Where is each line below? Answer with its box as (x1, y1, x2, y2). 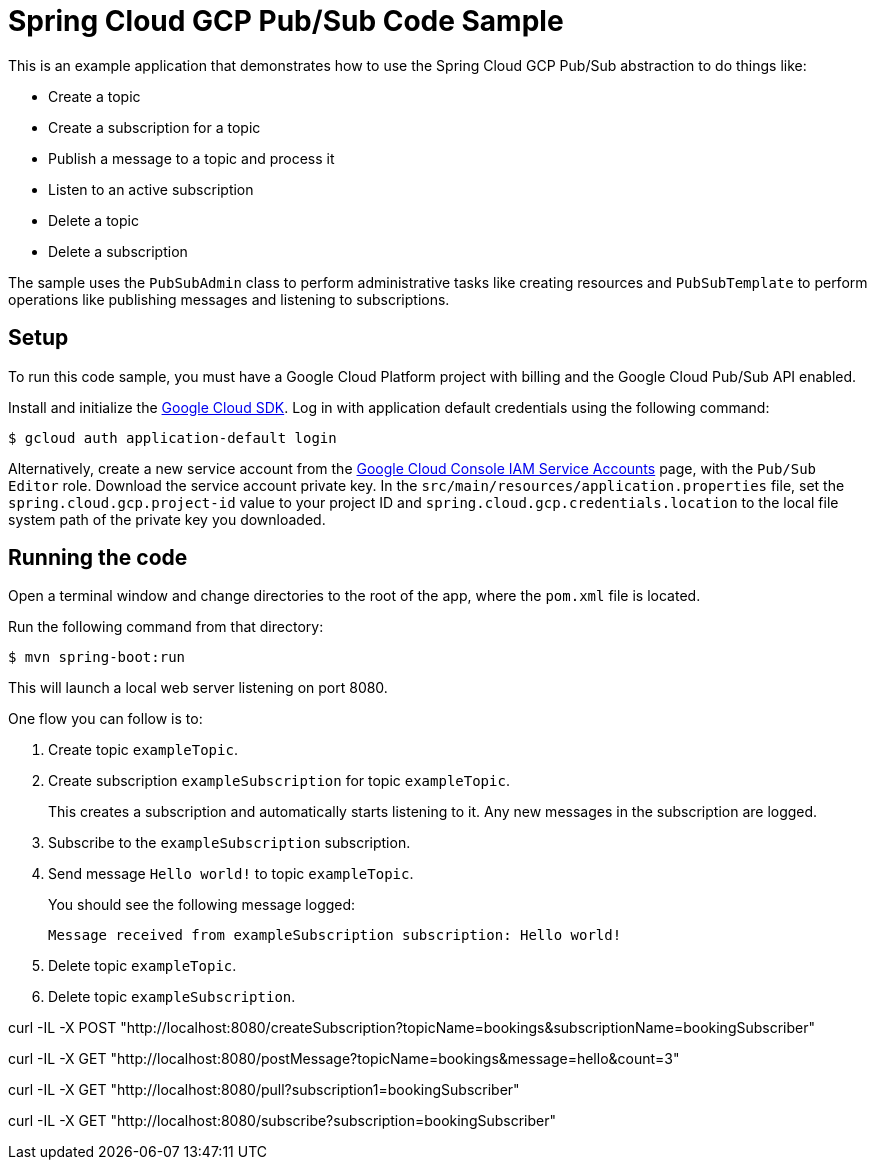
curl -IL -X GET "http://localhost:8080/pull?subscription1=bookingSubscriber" (8, 1081, 520, 1099)
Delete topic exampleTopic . (48, 957, 237, 975)
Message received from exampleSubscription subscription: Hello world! (48, 927, 622, 944)
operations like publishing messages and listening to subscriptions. (8, 290, 450, 308)
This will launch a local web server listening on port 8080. (8, 679, 388, 697)
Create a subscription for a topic (48, 118, 261, 136)
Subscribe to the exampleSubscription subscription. (48, 834, 411, 852)
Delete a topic (48, 211, 139, 229)
